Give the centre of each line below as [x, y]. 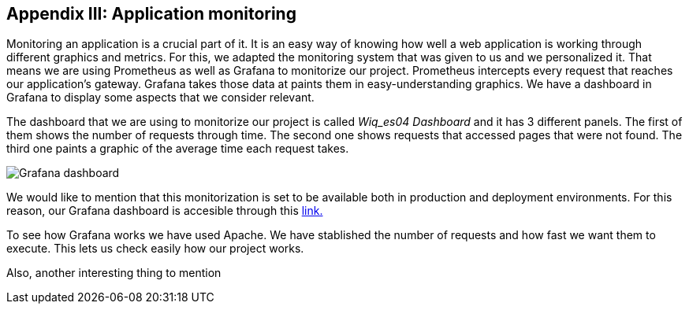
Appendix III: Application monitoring [151, 14]
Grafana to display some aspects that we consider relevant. [160, 98]
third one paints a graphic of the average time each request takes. [178, 149]
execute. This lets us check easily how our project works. [155, 249]
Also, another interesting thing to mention [114, 273]
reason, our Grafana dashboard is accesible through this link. [165, 211]
